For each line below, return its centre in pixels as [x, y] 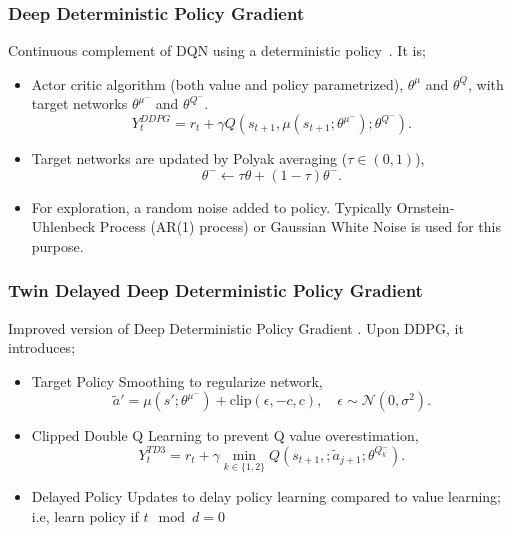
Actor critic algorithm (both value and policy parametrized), [217, 83]
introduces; [42, 347]
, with [485, 83]
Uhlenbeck [63, 226]
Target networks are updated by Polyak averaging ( [189, 158]
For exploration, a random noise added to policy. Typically [211, 206]
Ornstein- [425, 206]
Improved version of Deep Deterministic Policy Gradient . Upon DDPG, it [236, 327]
